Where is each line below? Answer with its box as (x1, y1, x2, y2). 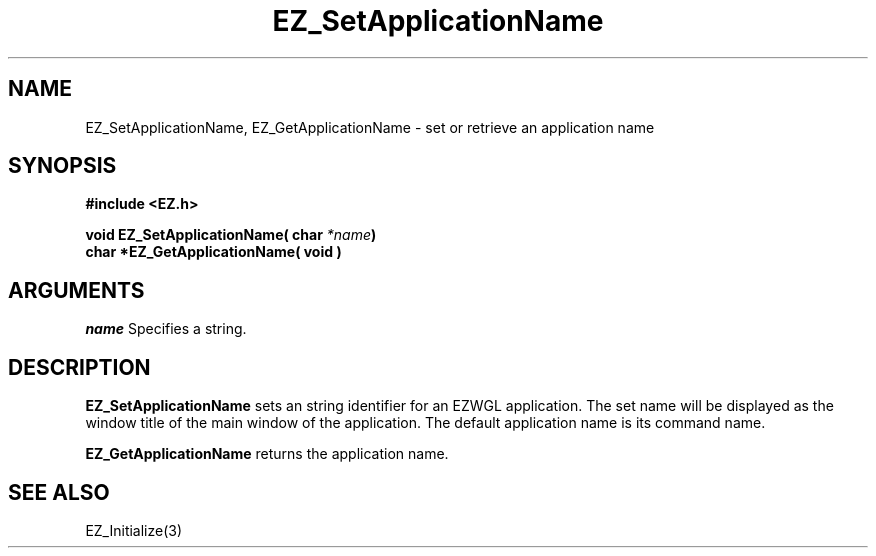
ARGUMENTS (8, 277, 145, 303)
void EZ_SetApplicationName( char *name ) (85, 226, 377, 244)
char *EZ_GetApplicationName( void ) (85, 243, 342, 261)
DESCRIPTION (8, 354, 151, 380)
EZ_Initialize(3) (85, 521, 183, 539)
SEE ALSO (8, 479, 110, 505)
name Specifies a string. (85, 320, 247, 338)
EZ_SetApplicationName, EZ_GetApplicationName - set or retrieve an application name (85, 118, 655, 136)
